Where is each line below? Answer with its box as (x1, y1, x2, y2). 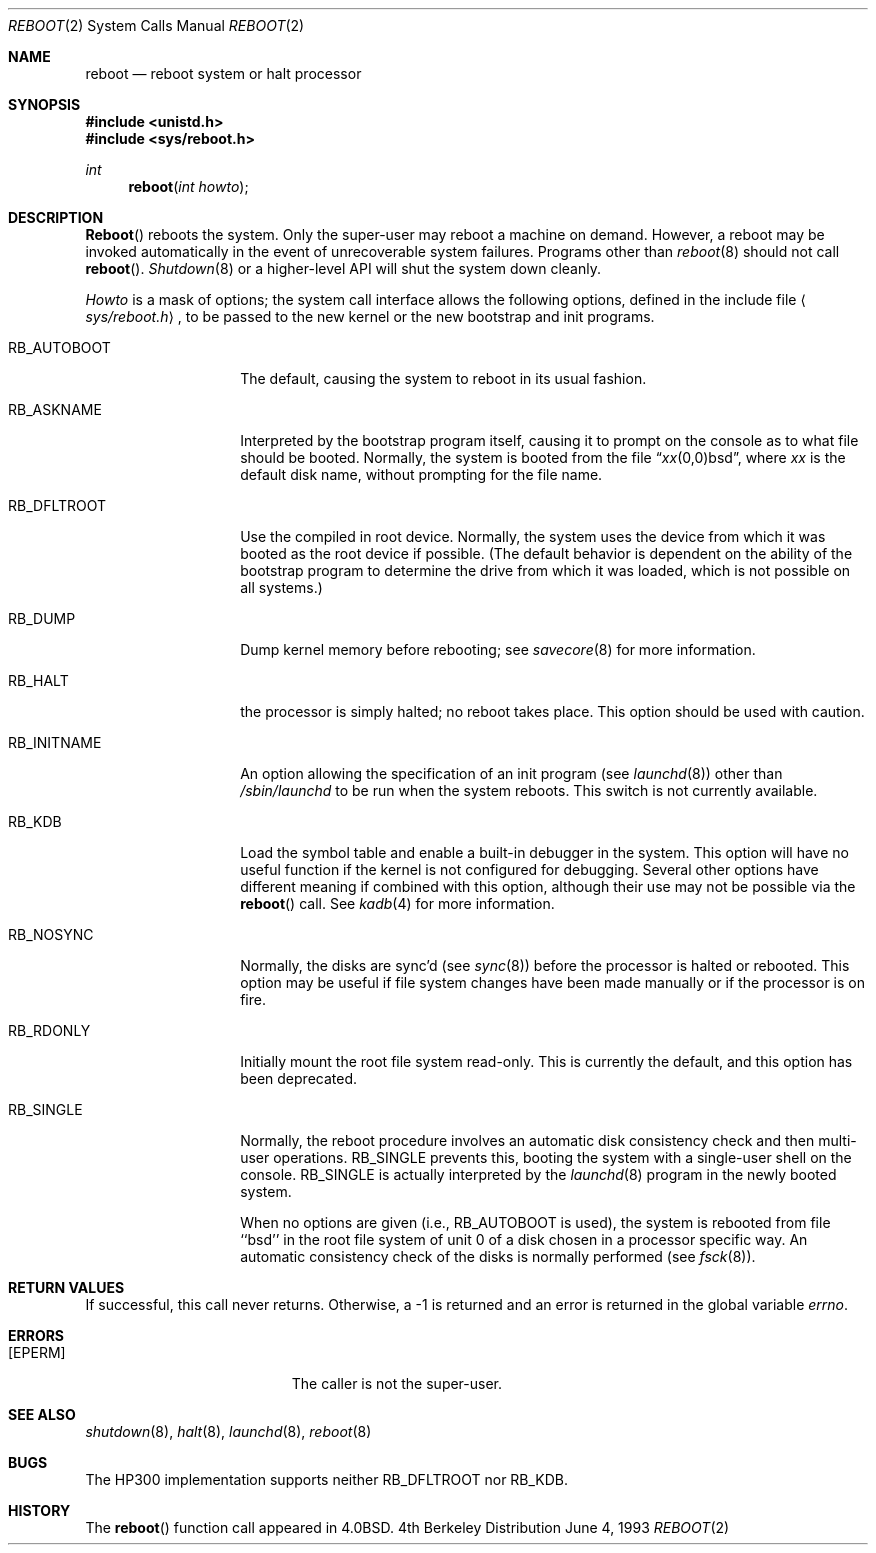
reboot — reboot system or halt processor (85, 65, 362, 82)
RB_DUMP (8, 610, 76, 627)
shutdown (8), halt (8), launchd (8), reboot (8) (85, 1423, 372, 1440)
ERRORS (8, 1327, 65, 1344)
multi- (818, 1132, 857, 1149)
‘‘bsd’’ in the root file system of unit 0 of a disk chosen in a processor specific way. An (240, 1231, 808, 1248)
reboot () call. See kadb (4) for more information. (240, 895, 555, 912)
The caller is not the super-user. (291, 1375, 503, 1392)
